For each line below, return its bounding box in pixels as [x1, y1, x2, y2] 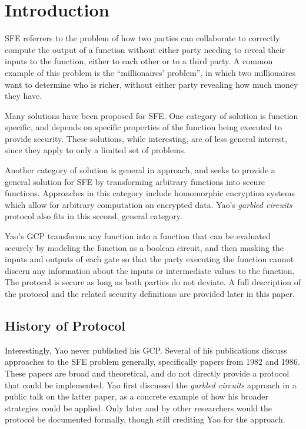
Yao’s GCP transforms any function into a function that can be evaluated [5, 230, 271, 242]
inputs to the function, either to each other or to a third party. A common [5, 55, 273, 67]
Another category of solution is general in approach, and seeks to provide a [5, 164, 275, 176]
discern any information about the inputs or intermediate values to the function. [5, 264, 295, 276]
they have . [5, 90, 42, 102]
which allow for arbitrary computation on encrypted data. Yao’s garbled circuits [5, 198, 292, 210]
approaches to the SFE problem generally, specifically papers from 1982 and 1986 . [5, 355, 300, 368]
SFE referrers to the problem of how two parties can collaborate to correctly [5, 32, 280, 44]
